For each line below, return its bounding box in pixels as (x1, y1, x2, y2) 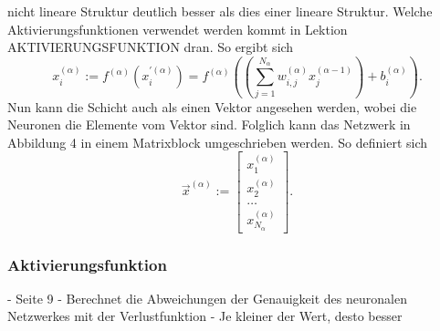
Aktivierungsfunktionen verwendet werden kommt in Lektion (7, 19, 348, 38)
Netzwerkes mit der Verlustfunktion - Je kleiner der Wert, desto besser (7, 306, 403, 326)
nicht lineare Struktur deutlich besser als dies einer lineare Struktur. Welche (7, 2, 433, 20)
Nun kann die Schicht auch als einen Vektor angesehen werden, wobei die (7, 97, 417, 116)
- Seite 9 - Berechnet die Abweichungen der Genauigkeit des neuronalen (7, 288, 407, 307)
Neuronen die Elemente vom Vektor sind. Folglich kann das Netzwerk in (7, 115, 411, 134)
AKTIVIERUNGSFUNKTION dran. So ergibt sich (7, 37, 294, 57)
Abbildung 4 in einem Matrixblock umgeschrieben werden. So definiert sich (7, 132, 428, 151)
